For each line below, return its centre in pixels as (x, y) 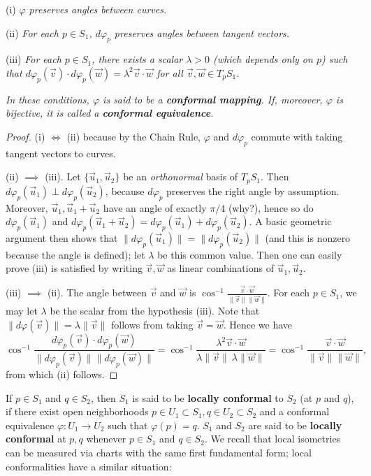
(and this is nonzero (308, 238)
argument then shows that (62, 238)
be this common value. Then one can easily (250, 254)
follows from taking (152, 324)
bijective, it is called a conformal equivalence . (110, 113)
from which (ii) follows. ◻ (62, 374)
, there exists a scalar (137, 59)
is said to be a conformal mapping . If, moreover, (213, 99)
